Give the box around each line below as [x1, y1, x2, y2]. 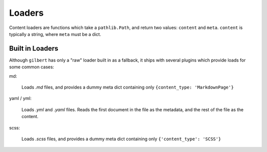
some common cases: [9, 64, 54, 70]
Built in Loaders [9, 44, 59, 53]
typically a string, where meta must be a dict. [9, 31, 101, 37]
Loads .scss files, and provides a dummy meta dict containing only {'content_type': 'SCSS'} [21, 136, 221, 142]
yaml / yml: [9, 95, 32, 101]
